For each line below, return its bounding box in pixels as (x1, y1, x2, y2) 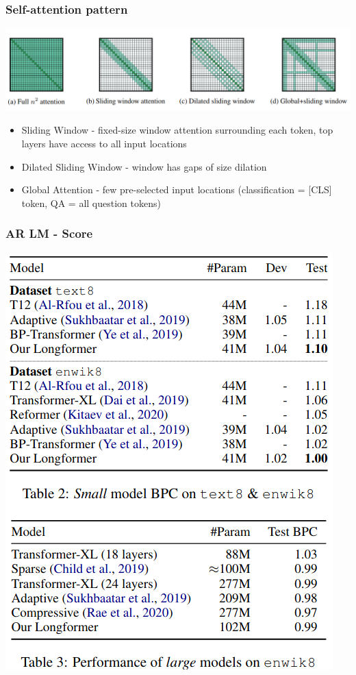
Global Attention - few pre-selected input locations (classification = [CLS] (21, 182, 332, 197)
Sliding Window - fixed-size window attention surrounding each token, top (21, 123, 333, 137)
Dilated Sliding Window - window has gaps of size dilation (21, 159, 267, 173)
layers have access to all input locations (21, 136, 187, 150)
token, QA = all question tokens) (21, 195, 161, 210)
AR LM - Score (5, 225, 93, 242)
